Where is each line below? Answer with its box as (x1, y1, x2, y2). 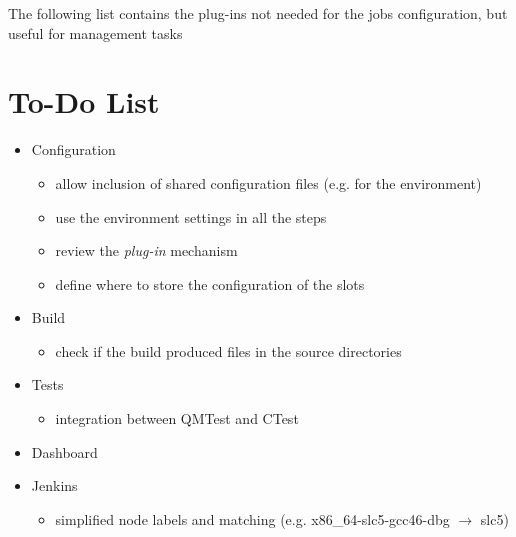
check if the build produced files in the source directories (55, 340, 402, 361)
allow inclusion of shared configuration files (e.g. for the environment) (55, 172, 482, 193)
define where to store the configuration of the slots (55, 273, 365, 294)
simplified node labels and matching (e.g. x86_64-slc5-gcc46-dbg (55, 508, 450, 529)
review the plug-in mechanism (55, 240, 238, 261)
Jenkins (31, 475, 78, 496)
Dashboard (31, 441, 98, 462)
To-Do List (8, 81, 160, 122)
